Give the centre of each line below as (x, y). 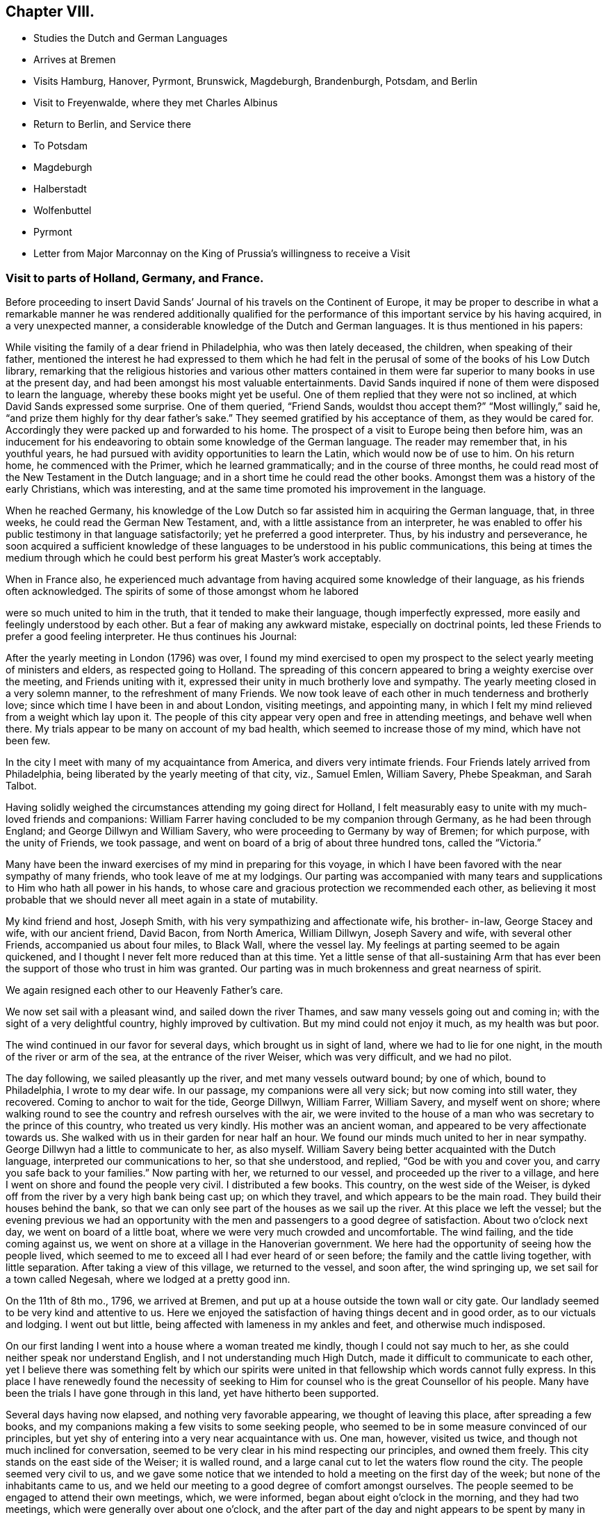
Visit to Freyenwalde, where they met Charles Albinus (156, 103)
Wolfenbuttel (63, 211)
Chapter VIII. (50, 11)
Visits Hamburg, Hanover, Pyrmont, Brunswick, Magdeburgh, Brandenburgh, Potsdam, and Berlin (256, 81)
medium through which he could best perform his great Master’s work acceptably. (194, 558)
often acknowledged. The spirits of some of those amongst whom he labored (182, 591)
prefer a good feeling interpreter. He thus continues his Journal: (151, 637)
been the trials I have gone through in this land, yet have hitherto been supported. (192, 1393)
